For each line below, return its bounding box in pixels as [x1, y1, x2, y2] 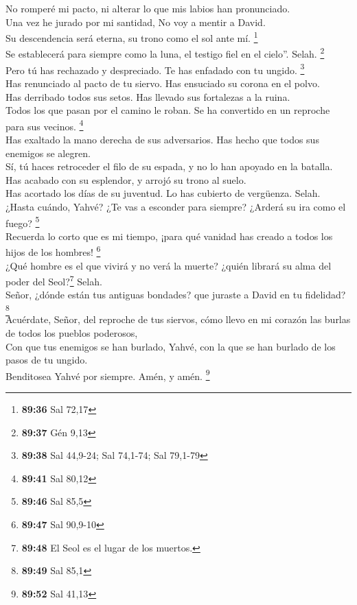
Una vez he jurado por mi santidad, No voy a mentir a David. [5, 14, 266, 29]
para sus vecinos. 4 [5, 117, 84, 133]
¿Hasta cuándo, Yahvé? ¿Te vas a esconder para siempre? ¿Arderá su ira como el [5, 199, 346, 213]
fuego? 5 [5, 213, 40, 230]
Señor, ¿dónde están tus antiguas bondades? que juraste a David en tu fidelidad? [5, 287, 346, 302]
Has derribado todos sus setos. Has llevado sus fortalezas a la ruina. [5, 89, 290, 104]
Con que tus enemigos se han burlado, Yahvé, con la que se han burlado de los [5, 339, 336, 353]
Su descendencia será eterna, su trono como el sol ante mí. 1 [5, 29, 258, 45]
